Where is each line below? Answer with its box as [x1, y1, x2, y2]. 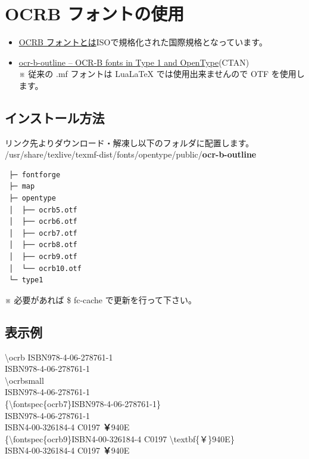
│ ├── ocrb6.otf [9, 217, 77, 226]
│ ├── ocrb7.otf [9, 229, 77, 238]
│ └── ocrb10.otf [9, 264, 82, 273]
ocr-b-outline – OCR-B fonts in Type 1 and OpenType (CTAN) [18, 56, 249, 68]
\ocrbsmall [5, 374, 44, 386]
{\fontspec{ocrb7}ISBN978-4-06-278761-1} [5, 398, 161, 409]
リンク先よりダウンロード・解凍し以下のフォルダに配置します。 [5, 136, 254, 149]
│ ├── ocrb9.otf [9, 252, 77, 261]
